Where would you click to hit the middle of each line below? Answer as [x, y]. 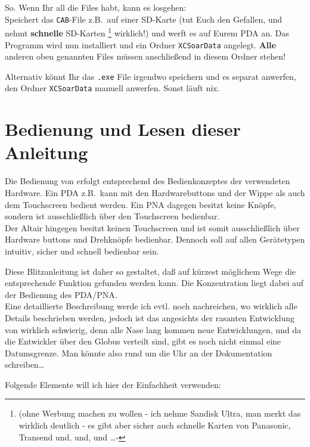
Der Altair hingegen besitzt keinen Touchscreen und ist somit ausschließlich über [152, 227]
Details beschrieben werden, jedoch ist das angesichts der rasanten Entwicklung [150, 317]
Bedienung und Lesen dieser [123, 129]
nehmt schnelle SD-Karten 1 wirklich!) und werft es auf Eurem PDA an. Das [147, 32]
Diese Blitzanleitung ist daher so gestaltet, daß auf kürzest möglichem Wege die [151, 271]
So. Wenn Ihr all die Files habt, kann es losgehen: [96, 7]
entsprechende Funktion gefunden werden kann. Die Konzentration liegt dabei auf [154, 283]
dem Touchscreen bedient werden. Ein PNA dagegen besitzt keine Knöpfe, [141, 204]
